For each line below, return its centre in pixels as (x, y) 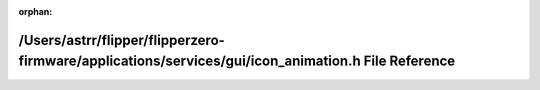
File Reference (409, 61)
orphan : (35, 11)
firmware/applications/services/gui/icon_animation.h (189, 61)
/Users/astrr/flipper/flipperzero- (121, 40)
